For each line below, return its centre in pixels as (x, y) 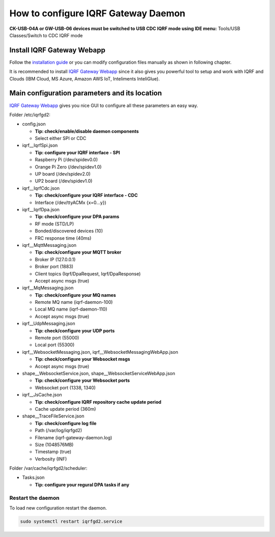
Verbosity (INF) (51, 459)
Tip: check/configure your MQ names (76, 295)
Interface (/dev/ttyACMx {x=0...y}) (71, 202)
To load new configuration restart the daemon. (58, 508)
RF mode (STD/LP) (54, 223)
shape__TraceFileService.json (53, 416)
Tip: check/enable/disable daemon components (87, 131)
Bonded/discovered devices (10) (69, 231)
